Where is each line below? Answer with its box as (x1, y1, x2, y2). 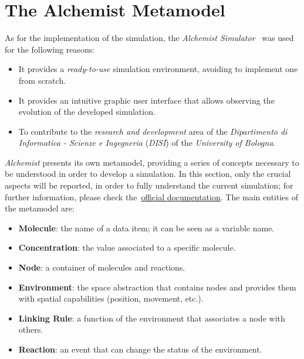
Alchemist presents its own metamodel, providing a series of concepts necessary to (5, 156, 299, 168)
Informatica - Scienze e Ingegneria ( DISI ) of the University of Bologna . (18, 136, 276, 149)
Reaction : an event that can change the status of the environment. (18, 343, 262, 355)
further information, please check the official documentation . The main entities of (5, 190, 299, 203)
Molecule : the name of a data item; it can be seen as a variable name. (18, 221, 275, 234)
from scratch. (18, 74, 66, 86)
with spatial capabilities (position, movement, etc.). (18, 292, 204, 305)
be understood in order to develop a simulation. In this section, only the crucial (5, 167, 291, 180)
